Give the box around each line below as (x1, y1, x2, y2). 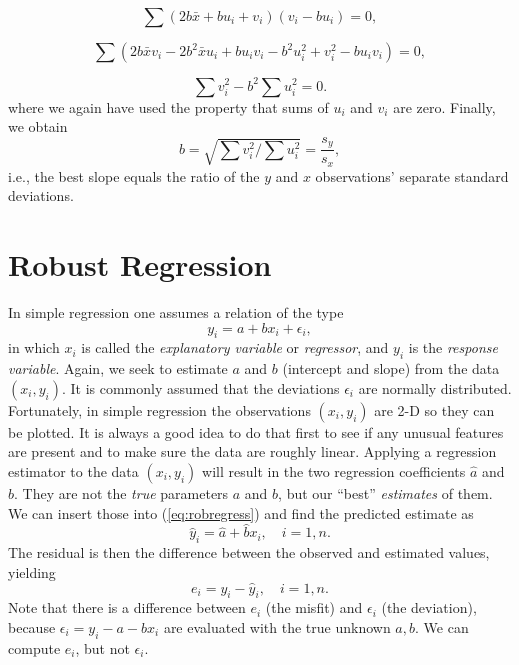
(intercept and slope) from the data (282, 358, 500, 379)
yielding (8, 561, 56, 582)
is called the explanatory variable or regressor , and (81, 337, 389, 358)
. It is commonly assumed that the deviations (61, 377, 340, 398)
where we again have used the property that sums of (8, 96, 329, 117)
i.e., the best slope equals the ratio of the (8, 165, 260, 186)
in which (8, 337, 60, 358)
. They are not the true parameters (14, 482, 229, 503)
